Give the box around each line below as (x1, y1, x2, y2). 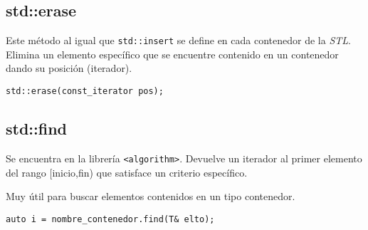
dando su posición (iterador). (6, 61, 132, 75)
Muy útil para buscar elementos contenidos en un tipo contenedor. (6, 189, 295, 204)
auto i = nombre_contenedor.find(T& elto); (6, 214, 215, 224)
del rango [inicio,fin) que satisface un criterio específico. (6, 164, 248, 179)
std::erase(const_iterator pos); (6, 86, 164, 97)
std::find (6, 117, 67, 140)
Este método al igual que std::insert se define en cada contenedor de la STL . (6, 33, 351, 48)
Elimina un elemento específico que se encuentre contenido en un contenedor (6, 46, 339, 61)
